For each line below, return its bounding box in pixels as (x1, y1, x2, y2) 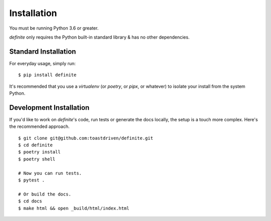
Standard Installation (9, 47, 76, 56)
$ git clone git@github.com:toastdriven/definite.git (18, 135, 153, 141)
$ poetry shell (18, 156, 56, 162)
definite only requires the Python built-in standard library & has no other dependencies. (9, 34, 190, 40)
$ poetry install (18, 149, 61, 155)
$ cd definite (18, 142, 53, 148)
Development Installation (9, 103, 90, 112)
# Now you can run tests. (18, 170, 82, 176)
